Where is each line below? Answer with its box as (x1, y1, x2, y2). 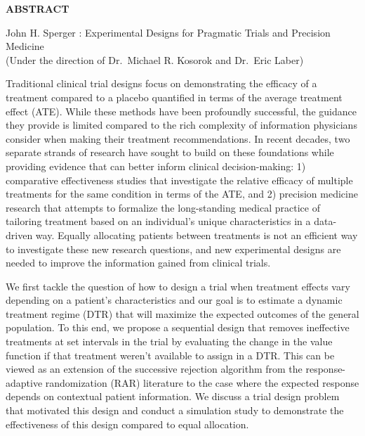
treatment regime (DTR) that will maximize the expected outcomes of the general (6, 306, 359, 321)
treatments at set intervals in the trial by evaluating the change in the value (6, 334, 333, 349)
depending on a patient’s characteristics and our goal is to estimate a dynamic (6, 293, 343, 307)
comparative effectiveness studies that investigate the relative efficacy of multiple (6, 172, 353, 187)
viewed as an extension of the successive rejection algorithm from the (6, 361, 303, 376)
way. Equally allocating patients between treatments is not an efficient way (35, 227, 358, 242)
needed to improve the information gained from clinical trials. (6, 255, 271, 270)
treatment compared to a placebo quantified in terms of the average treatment (6, 89, 343, 104)
